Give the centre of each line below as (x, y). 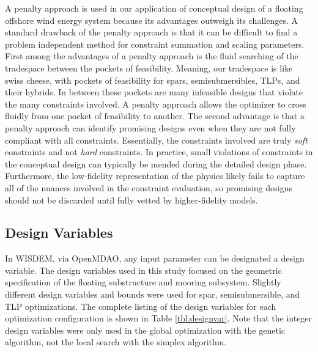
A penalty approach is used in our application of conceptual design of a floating (154, 8)
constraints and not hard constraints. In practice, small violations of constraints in (159, 152)
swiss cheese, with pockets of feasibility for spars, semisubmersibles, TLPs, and (153, 80)
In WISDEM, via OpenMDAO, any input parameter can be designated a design (155, 258)
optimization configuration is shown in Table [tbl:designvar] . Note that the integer (159, 318)
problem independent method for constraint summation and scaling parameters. (155, 44)
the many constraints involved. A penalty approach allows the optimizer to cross (156, 104)
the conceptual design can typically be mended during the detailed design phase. (156, 163)
